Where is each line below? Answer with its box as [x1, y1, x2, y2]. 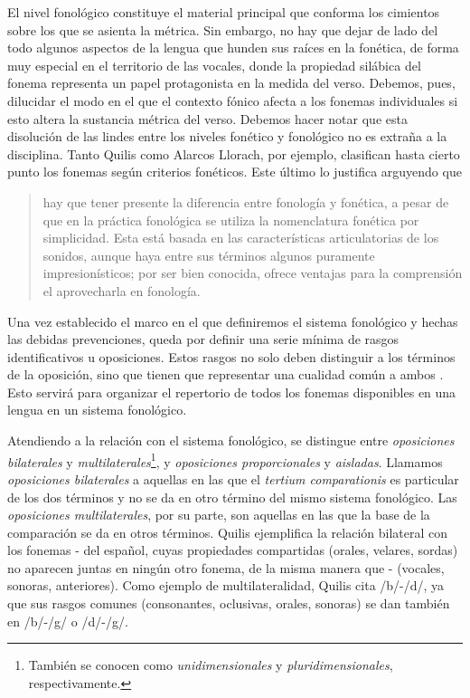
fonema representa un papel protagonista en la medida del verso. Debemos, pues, [7, 73, 456, 92]
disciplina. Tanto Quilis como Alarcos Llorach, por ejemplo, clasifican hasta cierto [7, 144, 460, 163]
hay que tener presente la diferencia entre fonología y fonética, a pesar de [42, 192, 449, 211]
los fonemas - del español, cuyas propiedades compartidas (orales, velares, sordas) [7, 540, 458, 559]
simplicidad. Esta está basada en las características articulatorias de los [42, 228, 439, 247]
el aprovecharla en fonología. [42, 281, 201, 300]
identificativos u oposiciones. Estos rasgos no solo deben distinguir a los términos [7, 347, 456, 366]
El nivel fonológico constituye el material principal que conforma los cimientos [7, 3, 440, 21]
